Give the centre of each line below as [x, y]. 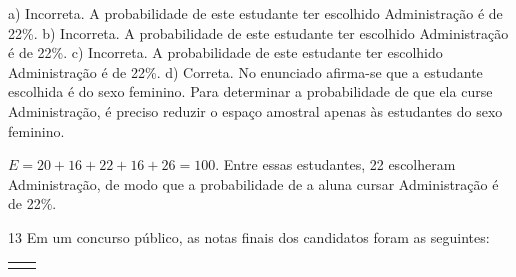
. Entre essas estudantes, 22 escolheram [335, 164]
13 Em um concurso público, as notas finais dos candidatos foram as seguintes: [249, 236]
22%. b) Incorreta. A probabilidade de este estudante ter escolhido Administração [258, 32]
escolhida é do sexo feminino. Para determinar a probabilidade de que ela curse [250, 91]
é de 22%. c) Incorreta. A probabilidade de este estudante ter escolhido [225, 52]
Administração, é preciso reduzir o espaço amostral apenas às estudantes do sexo [255, 110]
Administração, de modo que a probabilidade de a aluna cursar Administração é [253, 183]
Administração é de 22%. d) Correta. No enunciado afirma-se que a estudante [245, 71]
